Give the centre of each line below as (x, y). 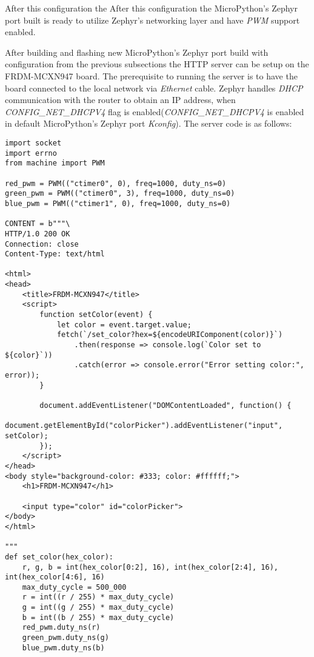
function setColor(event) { (96, 315)
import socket (33, 143)
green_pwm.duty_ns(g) (65, 638)
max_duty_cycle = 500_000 (74, 587)
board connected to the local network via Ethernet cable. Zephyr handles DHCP (154, 88)
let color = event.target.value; (124, 325)
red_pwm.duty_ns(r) (61, 628)
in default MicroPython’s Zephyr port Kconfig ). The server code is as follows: (149, 123)
